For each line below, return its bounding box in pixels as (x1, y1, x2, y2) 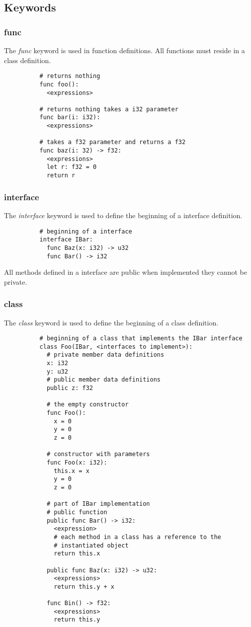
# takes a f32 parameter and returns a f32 (39, 139, 186, 146)
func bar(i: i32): (39, 114, 100, 121)
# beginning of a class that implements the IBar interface (39, 335, 243, 342)
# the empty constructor (46, 401, 129, 408)
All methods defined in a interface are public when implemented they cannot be (4, 267, 247, 277)
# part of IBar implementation (46, 500, 150, 508)
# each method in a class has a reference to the (54, 533, 221, 541)
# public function (46, 508, 107, 516)
